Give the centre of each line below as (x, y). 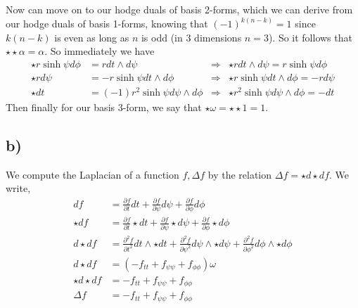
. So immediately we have (100, 51)
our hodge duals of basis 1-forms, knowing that (107, 24)
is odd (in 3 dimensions (191, 37)
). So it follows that (310, 37)
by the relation (240, 174)
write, (18, 188)
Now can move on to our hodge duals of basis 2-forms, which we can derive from (179, 9)
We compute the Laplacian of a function (92, 174)
